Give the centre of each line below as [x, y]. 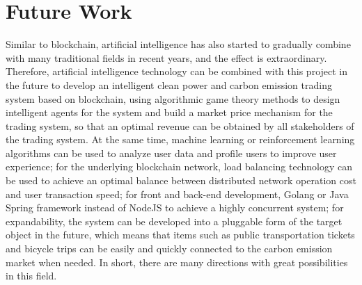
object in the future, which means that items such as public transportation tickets [180, 235]
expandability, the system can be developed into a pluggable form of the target [174, 221]
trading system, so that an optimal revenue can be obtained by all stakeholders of [180, 125]
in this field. [31, 276]
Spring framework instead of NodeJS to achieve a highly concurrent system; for [175, 207]
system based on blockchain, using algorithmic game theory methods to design [173, 98]
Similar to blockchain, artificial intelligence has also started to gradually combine [178, 44]
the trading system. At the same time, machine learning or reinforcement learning [180, 139]
